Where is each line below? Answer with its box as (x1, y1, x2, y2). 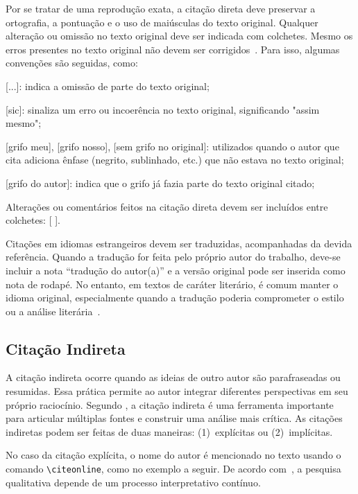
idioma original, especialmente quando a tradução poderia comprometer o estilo (6, 290, 344, 305)
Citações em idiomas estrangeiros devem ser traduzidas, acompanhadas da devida (6, 236, 352, 250)
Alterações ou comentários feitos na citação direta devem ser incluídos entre (6, 199, 328, 213)
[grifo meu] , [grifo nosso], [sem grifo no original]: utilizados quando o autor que (6, 139, 339, 153)
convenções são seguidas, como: (6, 55, 138, 70)
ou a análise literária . (6, 303, 101, 318)
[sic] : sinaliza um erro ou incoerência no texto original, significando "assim (6, 102, 320, 116)
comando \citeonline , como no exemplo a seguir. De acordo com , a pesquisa (6, 461, 341, 476)
